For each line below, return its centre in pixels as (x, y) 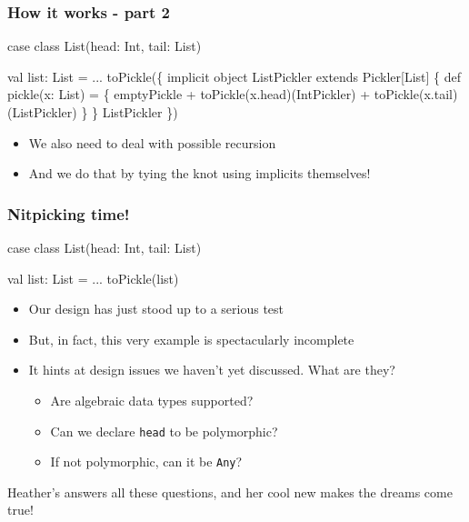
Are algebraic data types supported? (152, 400)
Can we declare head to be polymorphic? (164, 431)
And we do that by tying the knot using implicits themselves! (200, 173)
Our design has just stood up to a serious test (156, 309)
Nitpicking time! (69, 213)
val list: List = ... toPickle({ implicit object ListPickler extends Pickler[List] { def (234, 76)
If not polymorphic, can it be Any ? (146, 462)
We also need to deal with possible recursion (152, 142)
